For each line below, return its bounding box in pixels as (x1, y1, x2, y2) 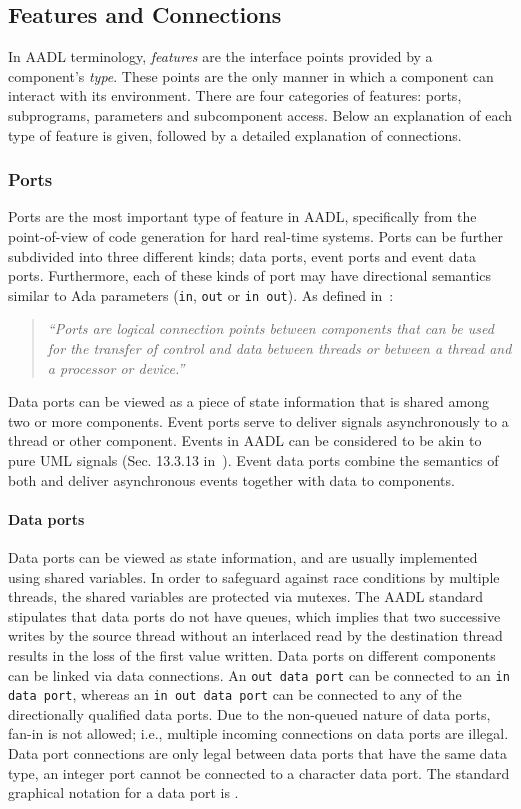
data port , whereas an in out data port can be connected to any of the (8, 684, 462, 705)
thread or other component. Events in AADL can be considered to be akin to (8, 430, 482, 451)
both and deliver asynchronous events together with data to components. (8, 469, 455, 490)
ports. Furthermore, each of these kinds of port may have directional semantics (8, 265, 492, 286)
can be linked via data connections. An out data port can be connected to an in (8, 664, 510, 685)
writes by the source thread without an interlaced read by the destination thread (8, 625, 503, 646)
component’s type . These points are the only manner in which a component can (8, 65, 494, 86)
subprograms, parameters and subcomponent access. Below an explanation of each (8, 104, 513, 125)
